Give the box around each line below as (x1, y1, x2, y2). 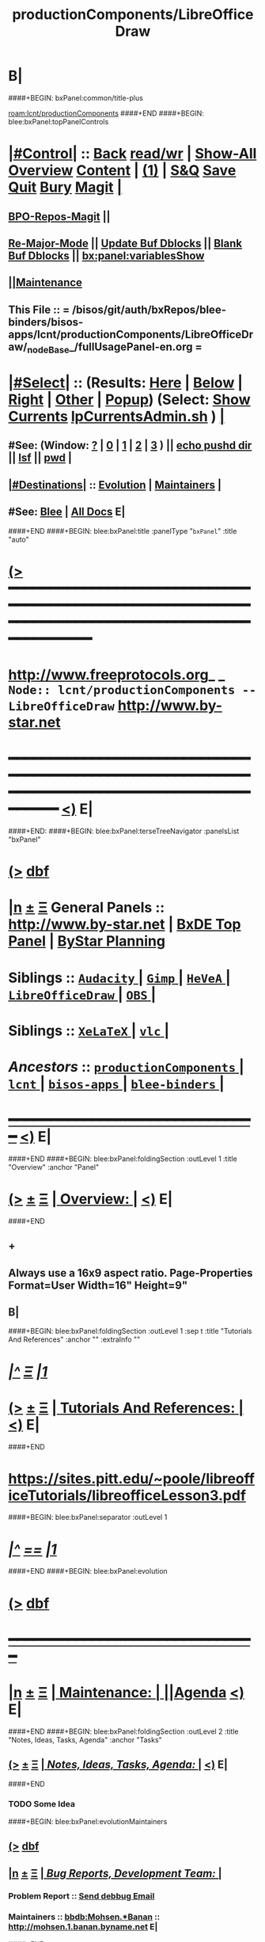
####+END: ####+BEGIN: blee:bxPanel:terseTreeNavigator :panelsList (8, 826, 240, 836)
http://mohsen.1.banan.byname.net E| (8, 1921, 158, 1932)
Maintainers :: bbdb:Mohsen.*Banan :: (8, 1911, 161, 1922)
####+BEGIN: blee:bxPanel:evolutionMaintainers (8, 1816, 168, 1826)
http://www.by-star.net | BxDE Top (8, 916, 241, 934)
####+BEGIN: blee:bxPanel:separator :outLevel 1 (8, 1513, 168, 1522)
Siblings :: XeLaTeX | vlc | (8, 1022, 170, 1039)
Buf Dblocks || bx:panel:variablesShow (8, 249, 205, 262)
